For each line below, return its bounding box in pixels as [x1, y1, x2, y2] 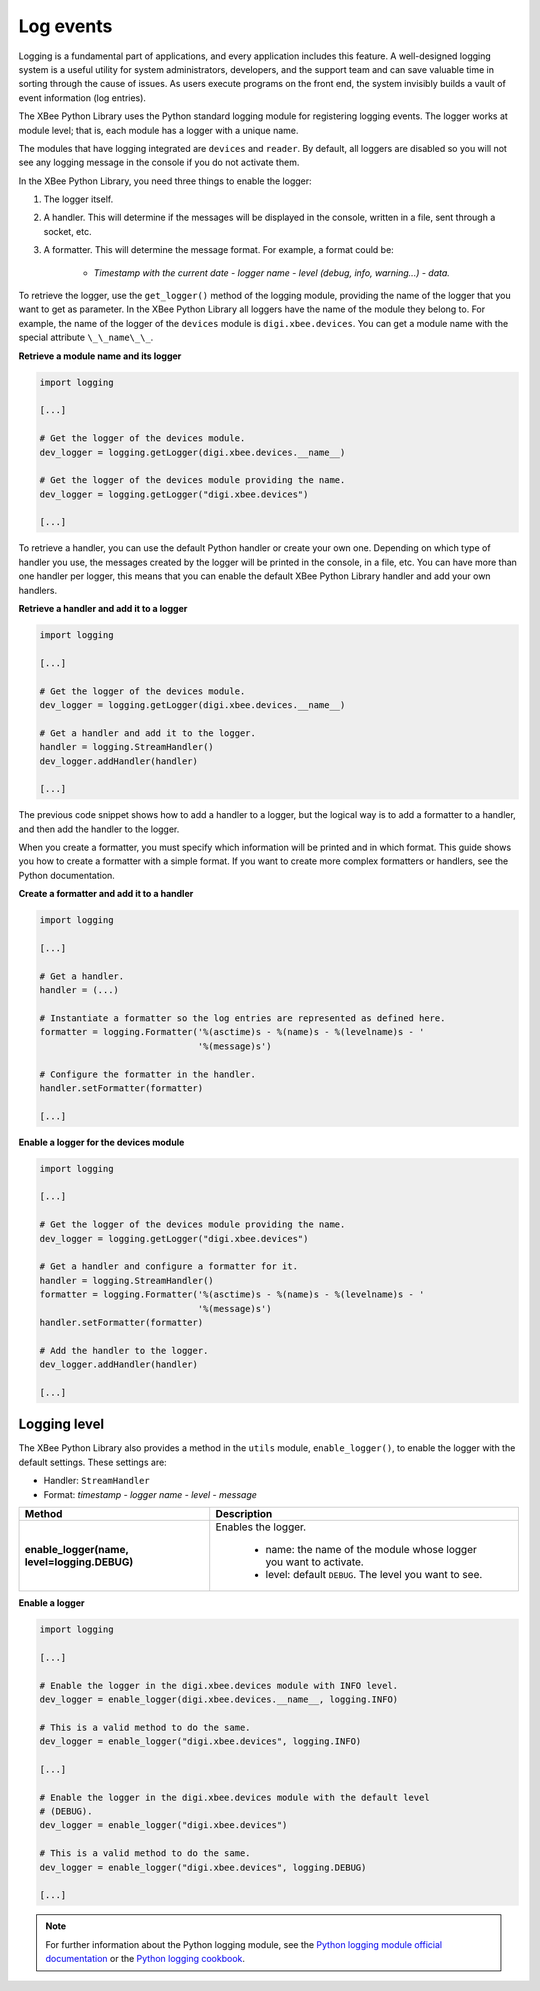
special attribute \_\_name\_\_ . [18, 331, 154, 344]
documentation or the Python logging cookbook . [45, 1953, 245, 1965]
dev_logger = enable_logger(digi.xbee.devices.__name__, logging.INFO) [39, 1693, 399, 1705]
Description [215, 1506, 273, 1520]
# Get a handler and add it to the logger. [39, 727, 257, 739]
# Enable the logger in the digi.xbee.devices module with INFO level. [39, 1680, 399, 1691]
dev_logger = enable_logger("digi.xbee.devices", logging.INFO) [39, 1736, 362, 1747]
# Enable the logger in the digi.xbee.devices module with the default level [39, 1791, 430, 1803]
